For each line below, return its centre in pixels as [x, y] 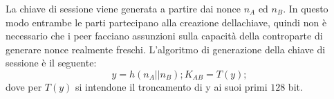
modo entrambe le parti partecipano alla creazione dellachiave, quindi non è [166, 22]
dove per [24, 86]
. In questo [306, 8]
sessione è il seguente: [51, 63]
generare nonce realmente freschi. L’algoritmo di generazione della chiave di [166, 49]
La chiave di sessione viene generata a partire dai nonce [123, 8]
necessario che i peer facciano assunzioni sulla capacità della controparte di [164, 36]
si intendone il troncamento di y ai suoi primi [171, 86]
